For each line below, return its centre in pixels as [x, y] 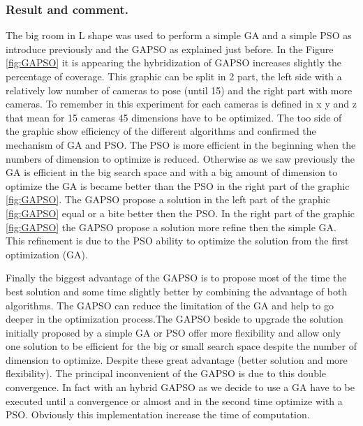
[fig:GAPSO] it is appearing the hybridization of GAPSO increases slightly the [173, 63]
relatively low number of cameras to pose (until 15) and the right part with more [179, 90]
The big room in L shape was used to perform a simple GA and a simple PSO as [179, 35]
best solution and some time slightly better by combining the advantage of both [177, 291]
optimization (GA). [47, 254]
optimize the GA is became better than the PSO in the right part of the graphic [178, 185]
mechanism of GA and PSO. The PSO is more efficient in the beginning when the [181, 144]
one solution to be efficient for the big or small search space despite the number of [181, 346]
